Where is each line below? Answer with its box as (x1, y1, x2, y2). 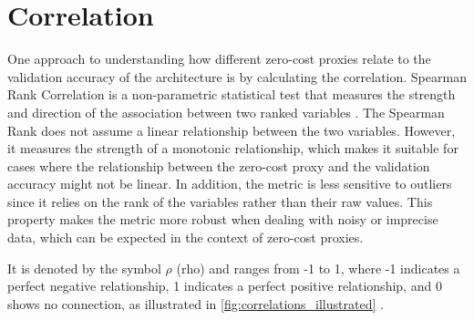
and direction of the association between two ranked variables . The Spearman (7, 102, 445, 121)
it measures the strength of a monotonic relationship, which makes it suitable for (7, 139, 459, 158)
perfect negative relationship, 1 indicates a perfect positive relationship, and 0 (7, 276, 442, 295)
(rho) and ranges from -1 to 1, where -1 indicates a (176, 258, 460, 277)
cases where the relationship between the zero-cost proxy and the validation (7, 156, 430, 175)
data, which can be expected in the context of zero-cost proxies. (7, 228, 364, 247)
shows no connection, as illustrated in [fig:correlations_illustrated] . (7, 294, 384, 313)
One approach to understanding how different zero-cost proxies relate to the (7, 49, 431, 68)
